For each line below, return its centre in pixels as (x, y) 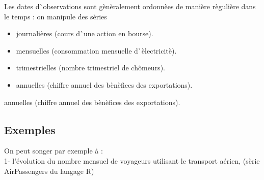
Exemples (30, 129)
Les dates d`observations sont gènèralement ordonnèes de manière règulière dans (130, 6)
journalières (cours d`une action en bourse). (85, 33)
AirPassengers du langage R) (49, 171)
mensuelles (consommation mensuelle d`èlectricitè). (96, 50)
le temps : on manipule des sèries (56, 16)
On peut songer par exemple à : (54, 151)
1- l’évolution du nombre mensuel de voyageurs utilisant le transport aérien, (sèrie (132, 160)
